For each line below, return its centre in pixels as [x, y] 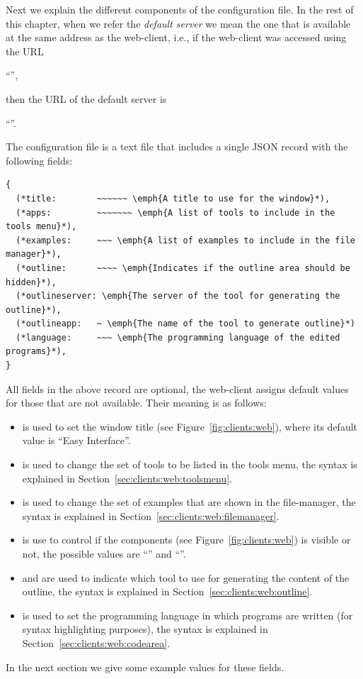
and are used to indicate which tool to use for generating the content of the [186, 577]
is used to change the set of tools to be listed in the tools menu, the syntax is [190, 464]
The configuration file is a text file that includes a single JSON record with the [177, 147]
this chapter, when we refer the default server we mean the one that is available [178, 23]
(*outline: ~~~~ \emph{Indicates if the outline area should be [183, 268]
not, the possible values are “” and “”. [104, 553]
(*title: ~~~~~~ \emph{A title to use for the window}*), [173, 198]
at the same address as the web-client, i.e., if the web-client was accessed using [176, 37]
